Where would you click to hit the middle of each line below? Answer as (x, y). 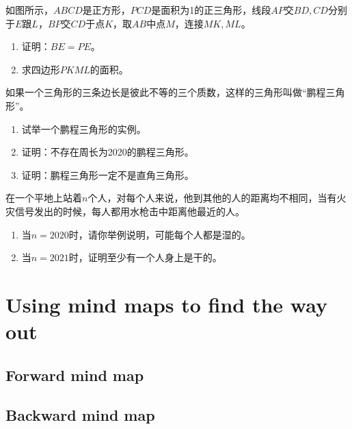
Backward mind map (80, 415)
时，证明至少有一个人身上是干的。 (145, 257)
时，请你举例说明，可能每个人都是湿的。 (160, 234)
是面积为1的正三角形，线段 (211, 10)
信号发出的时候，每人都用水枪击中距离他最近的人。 (130, 211)
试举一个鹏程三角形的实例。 (84, 128)
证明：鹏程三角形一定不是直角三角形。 (108, 174)
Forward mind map (75, 375)
